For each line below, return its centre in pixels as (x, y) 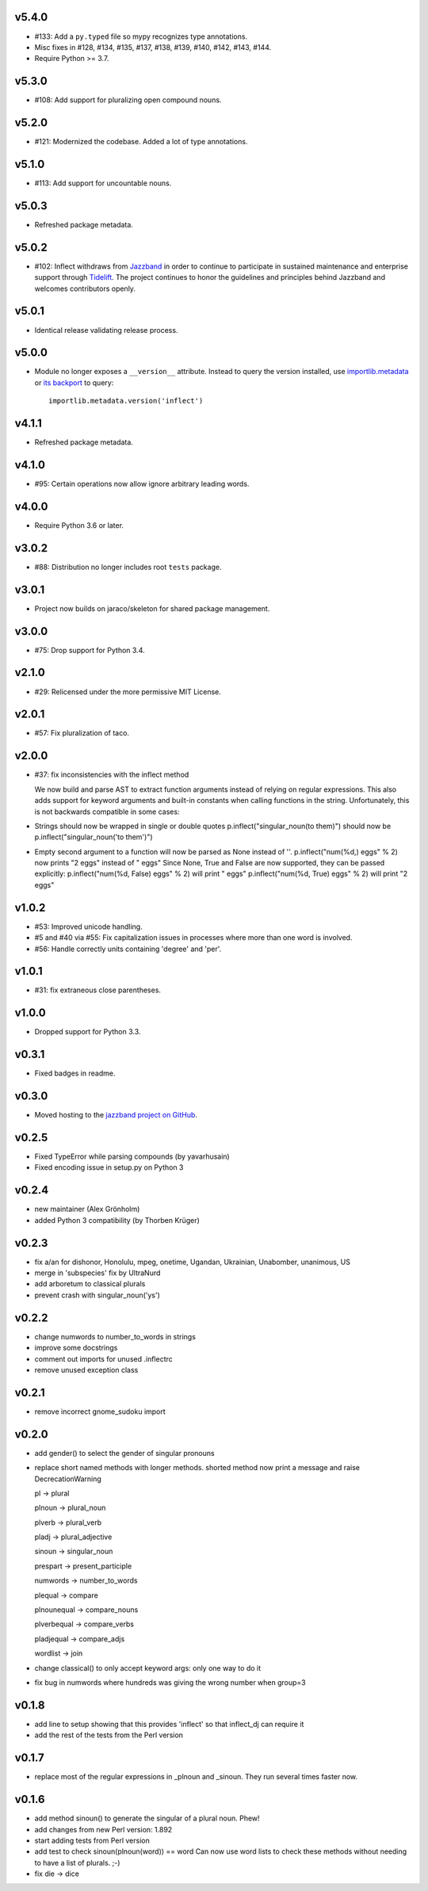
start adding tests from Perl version (92, 1840)
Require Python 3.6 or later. (79, 525)
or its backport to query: (74, 382)
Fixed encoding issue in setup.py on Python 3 (109, 1167)
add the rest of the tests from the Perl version (109, 1735)
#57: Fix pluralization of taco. (82, 733)
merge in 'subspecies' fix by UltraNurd (97, 1273)
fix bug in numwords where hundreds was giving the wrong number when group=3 (170, 1683)
